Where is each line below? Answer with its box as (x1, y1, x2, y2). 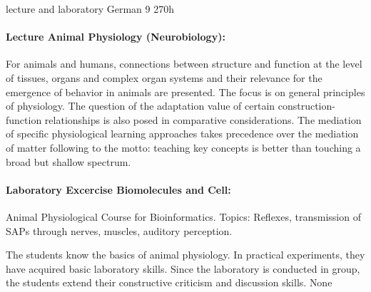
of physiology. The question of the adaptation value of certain (6, 98, 275, 113)
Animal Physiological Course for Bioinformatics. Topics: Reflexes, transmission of (6, 209, 361, 224)
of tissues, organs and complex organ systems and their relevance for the (6, 70, 322, 85)
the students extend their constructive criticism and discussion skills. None (6, 275, 332, 290)
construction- (278, 98, 335, 113)
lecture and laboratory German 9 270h (6, 1, 174, 16)
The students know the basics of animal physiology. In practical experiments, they (6, 247, 365, 262)
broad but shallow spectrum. (6, 154, 131, 169)
